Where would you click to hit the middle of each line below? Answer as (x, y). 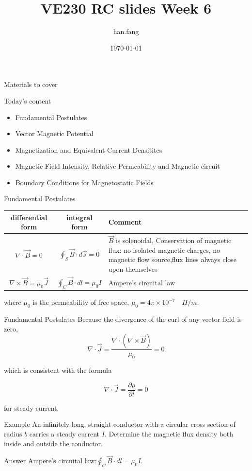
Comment (125, 222)
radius (13, 434)
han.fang (126, 31)
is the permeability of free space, (81, 302)
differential (29, 217)
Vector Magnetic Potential (54, 133)
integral (79, 217)
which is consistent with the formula (58, 370)
